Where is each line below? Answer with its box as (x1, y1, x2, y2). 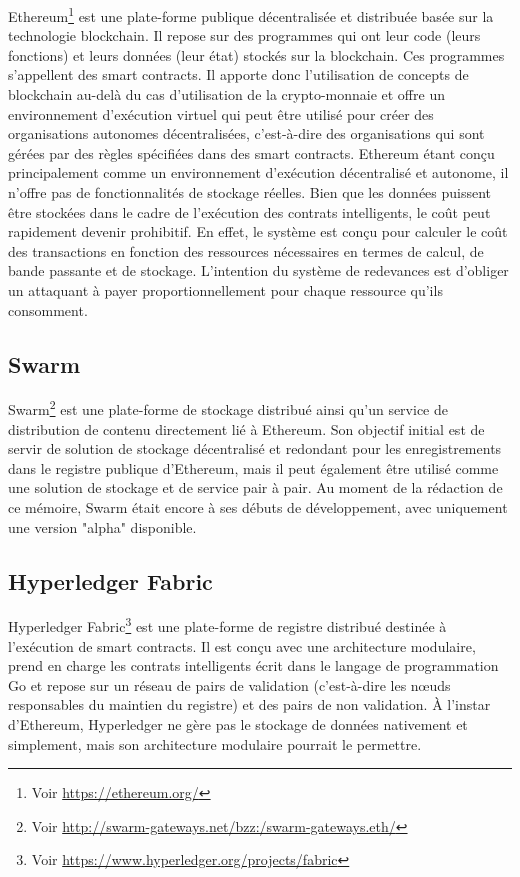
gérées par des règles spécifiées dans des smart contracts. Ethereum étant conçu (8, 142, 495, 163)
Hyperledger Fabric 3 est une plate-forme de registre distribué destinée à (8, 613, 447, 637)
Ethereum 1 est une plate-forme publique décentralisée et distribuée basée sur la (8, 3, 494, 26)
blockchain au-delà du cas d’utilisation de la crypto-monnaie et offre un (8, 84, 445, 105)
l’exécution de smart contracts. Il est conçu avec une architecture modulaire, (8, 635, 476, 656)
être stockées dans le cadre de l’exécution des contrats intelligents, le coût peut (8, 201, 491, 222)
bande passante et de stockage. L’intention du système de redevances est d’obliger (8, 260, 509, 281)
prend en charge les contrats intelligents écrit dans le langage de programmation (8, 655, 499, 676)
